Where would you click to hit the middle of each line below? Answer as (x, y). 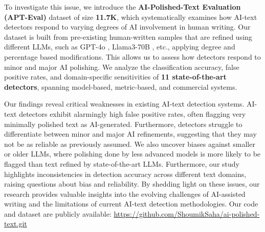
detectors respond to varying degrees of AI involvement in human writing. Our (127, 27)
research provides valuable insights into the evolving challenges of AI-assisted (125, 194)
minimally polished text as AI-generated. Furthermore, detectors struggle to (123, 124)
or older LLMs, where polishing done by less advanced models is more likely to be (132, 154)
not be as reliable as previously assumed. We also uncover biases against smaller (130, 144)
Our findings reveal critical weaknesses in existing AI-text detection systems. (124, 104)
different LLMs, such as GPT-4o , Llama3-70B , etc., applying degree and (120, 47)
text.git (16, 224)
